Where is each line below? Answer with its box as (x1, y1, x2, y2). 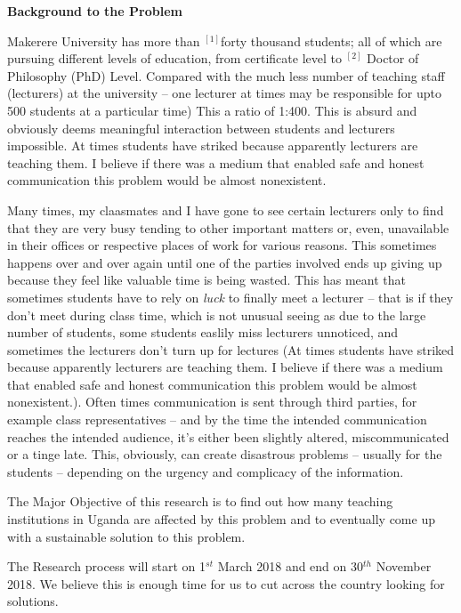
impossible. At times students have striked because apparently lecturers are (7, 136, 418, 155)
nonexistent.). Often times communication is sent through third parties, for (7, 392, 417, 411)
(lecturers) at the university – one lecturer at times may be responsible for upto (7, 84, 441, 102)
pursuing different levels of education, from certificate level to (7, 49, 342, 68)
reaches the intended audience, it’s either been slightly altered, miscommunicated (7, 427, 449, 446)
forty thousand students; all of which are (220, 31, 442, 50)
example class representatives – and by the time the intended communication (7, 410, 427, 429)
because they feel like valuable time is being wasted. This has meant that (7, 270, 406, 289)
